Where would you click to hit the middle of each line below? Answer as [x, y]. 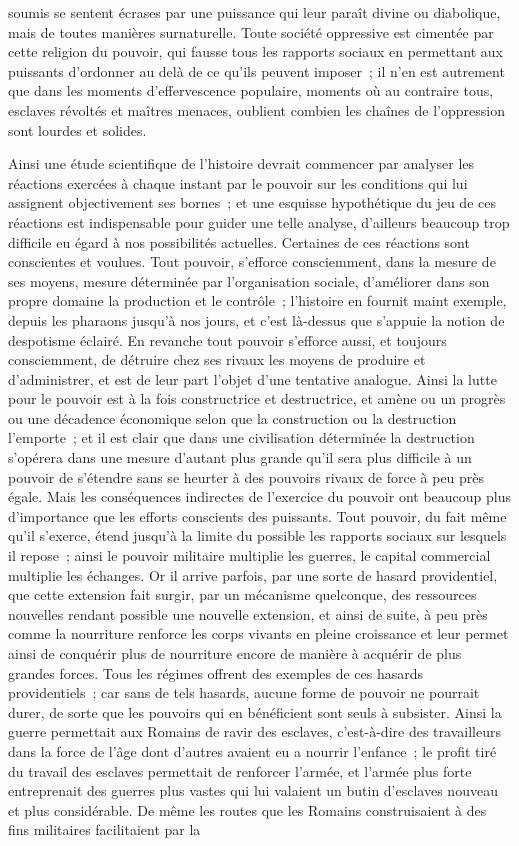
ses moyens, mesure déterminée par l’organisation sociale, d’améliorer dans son [249, 280]
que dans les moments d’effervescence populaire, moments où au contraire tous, [251, 90]
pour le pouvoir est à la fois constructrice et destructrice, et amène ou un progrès [257, 398]
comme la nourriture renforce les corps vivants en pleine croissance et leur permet [258, 633]
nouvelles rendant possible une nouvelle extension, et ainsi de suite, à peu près [248, 613]
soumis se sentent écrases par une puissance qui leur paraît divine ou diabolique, [254, 12]
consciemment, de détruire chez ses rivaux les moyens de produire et [217, 359]
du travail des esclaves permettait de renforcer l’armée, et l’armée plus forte [240, 770]
